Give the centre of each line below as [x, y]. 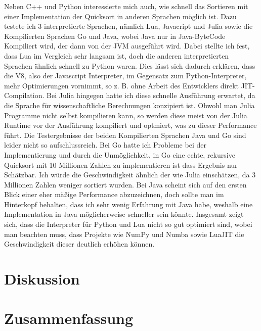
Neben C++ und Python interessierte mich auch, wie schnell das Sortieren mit [126, 6]
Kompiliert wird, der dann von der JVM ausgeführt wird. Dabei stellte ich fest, [127, 46]
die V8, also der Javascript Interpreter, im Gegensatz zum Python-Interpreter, [125, 76]
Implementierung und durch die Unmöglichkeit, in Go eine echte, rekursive [120, 154]
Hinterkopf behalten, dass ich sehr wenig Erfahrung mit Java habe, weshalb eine [128, 204]
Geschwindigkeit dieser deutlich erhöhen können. [79, 244]
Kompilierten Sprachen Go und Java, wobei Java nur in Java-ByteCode [115, 36]
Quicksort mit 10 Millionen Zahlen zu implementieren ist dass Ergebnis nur [121, 164]
